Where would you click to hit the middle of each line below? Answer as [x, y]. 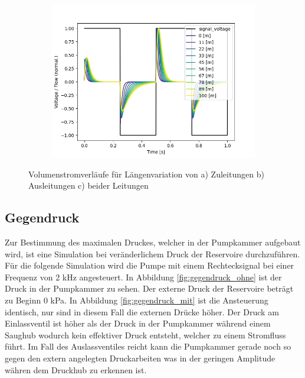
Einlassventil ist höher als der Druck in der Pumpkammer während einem [138, 323]
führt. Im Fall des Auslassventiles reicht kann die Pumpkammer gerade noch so [148, 346]
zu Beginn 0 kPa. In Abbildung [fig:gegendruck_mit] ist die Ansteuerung [137, 300]
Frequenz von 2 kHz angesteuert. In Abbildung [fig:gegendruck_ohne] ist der [143, 277]
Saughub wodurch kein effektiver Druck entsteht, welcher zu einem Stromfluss [145, 335]
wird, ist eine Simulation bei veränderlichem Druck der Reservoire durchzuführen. [152, 253]
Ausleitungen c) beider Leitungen [88, 185]
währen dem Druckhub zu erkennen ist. [76, 369]
